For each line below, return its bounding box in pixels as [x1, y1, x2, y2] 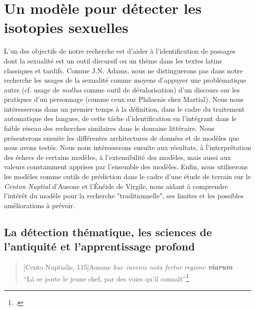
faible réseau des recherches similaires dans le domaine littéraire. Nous [4, 123, 215, 133]
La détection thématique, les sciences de [4, 224, 212, 239]
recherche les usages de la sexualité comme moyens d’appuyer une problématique [4, 75, 246, 85]
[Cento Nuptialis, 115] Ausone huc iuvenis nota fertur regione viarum [23, 262, 232, 272]
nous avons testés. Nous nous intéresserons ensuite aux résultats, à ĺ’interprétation [4, 142, 251, 153]
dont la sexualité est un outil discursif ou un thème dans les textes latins [4, 55, 222, 65]
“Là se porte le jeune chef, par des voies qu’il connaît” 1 [23, 272, 189, 283]
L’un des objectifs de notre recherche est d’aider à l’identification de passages [4, 46, 236, 56]
